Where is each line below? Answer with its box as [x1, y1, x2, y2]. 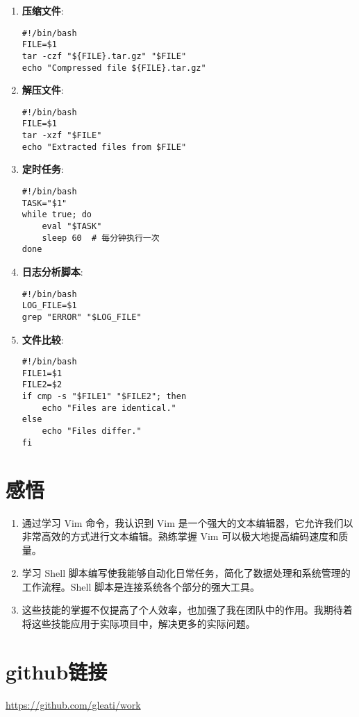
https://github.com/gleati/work [6, 697, 141, 711]
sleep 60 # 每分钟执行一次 [42, 233, 160, 243]
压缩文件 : [22, 3, 64, 17]
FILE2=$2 [22, 380, 62, 390]
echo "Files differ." [42, 426, 142, 437]
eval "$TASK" [42, 221, 102, 231]
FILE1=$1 [22, 368, 62, 378]
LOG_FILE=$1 [22, 301, 77, 311]
